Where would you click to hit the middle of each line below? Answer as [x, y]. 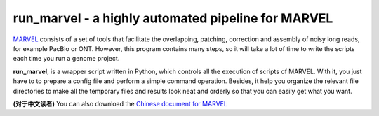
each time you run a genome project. [66, 59]
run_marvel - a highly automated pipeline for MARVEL [173, 18]
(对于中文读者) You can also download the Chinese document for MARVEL [120, 103]
